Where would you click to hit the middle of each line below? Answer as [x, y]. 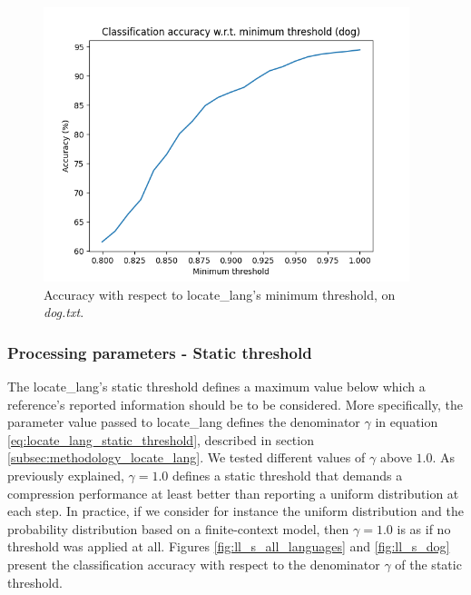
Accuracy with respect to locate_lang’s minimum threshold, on [220, 294]
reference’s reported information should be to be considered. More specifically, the [235, 404]
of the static [428, 565]
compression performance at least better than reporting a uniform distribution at [233, 493]
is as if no [424, 528]
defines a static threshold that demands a [288, 476]
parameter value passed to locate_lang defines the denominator [184, 422]
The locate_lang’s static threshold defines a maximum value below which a [216, 387]
